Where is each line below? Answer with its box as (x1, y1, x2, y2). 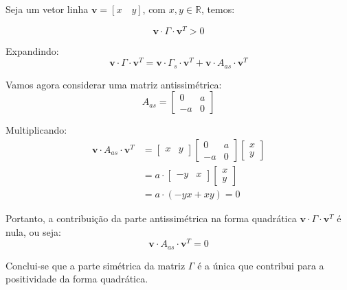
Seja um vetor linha (5, 2, 89, 16)
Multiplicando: (5, 123, 67, 137)
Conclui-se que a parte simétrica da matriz (5, 258, 186, 272)
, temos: (201, 2, 235, 16)
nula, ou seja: (5, 224, 61, 239)
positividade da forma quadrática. (5, 271, 148, 286)
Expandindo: (5, 43, 59, 58)
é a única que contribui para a (197, 258, 324, 272)
